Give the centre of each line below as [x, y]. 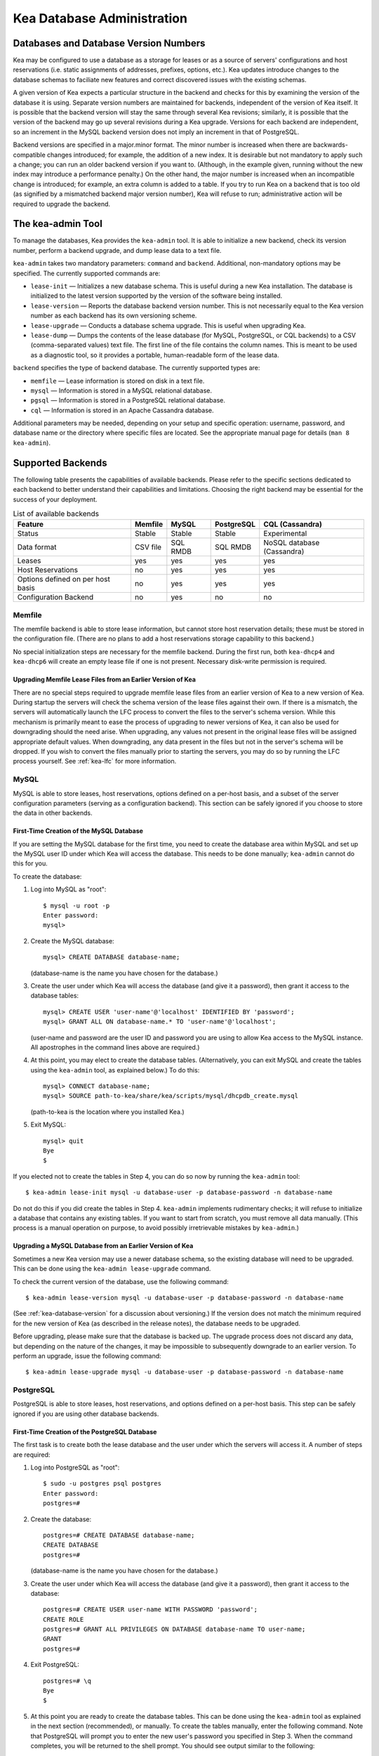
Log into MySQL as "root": [68, 889]
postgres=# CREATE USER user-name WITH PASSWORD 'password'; [150, 1610]
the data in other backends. [53, 813]
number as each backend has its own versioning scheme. [114, 315]
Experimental [285, 534]
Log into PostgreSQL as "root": [75, 1467]
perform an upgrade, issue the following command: [87, 1356]
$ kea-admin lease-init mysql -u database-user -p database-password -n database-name [179, 1193]
